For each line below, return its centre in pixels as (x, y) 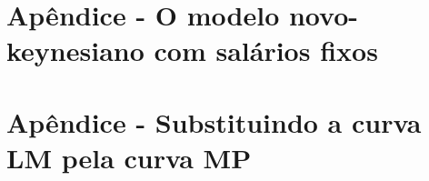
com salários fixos (266, 50)
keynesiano (75, 50)
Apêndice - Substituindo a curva (214, 121)
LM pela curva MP (129, 157)
